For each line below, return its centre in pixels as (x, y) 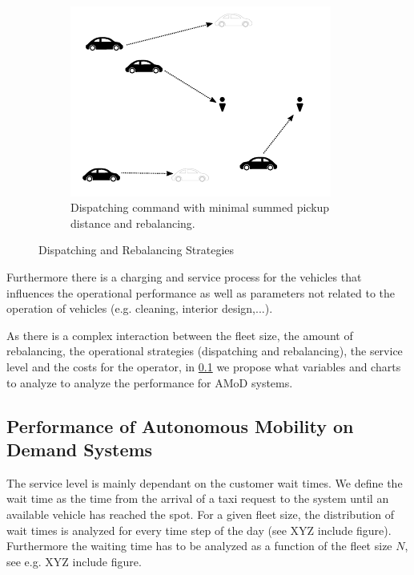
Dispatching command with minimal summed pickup (200, 207)
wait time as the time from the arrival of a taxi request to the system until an (198, 498)
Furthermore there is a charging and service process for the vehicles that (184, 276)
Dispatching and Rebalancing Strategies (137, 250)
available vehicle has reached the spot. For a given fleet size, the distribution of (200, 514)
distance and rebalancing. (133, 223)
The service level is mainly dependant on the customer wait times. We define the (205, 482)
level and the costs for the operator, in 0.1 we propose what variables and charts (204, 366)
